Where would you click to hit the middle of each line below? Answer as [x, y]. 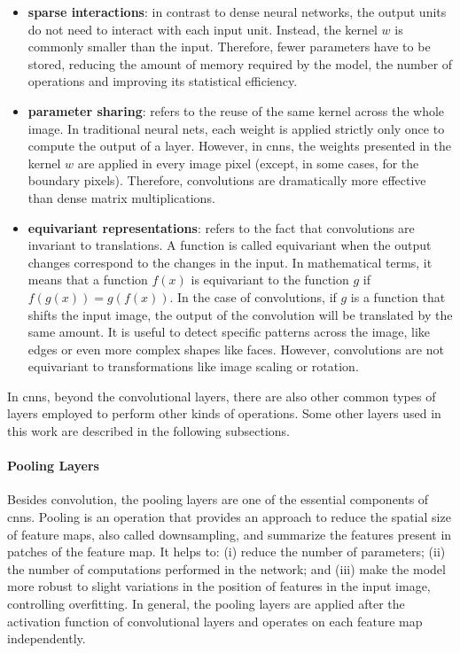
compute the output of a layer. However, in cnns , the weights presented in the [239, 146]
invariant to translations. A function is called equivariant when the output [230, 245]
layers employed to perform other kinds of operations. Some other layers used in [224, 413]
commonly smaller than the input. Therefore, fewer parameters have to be [229, 47]
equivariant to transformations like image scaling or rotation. [193, 366]
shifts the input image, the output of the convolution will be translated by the [240, 314]
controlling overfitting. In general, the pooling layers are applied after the [206, 604]
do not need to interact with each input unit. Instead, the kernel [203, 29]
